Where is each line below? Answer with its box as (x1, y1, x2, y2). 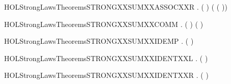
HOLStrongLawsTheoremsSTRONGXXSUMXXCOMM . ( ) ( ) (4, 18, 203, 29)
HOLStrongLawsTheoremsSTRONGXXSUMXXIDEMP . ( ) (4, 36, 194, 46)
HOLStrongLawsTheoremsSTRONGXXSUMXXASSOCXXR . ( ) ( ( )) (4, 2, 227, 12)
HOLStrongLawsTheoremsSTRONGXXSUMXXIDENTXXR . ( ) (4, 70, 209, 80)
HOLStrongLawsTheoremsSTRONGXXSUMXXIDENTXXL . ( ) (4, 52, 208, 63)
